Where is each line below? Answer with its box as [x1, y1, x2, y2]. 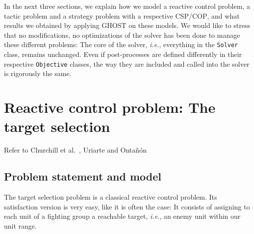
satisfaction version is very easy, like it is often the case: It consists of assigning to [4, 201, 250, 211]
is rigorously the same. [4, 68, 72, 78]
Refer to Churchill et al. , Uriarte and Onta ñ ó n [4, 145, 147, 155]
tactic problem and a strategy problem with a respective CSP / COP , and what [4, 10, 240, 21]
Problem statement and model [4, 169, 162, 184]
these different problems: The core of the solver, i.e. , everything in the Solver [4, 39, 238, 50]
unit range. [4, 220, 37, 231]
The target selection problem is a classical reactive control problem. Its [4, 191, 217, 202]
